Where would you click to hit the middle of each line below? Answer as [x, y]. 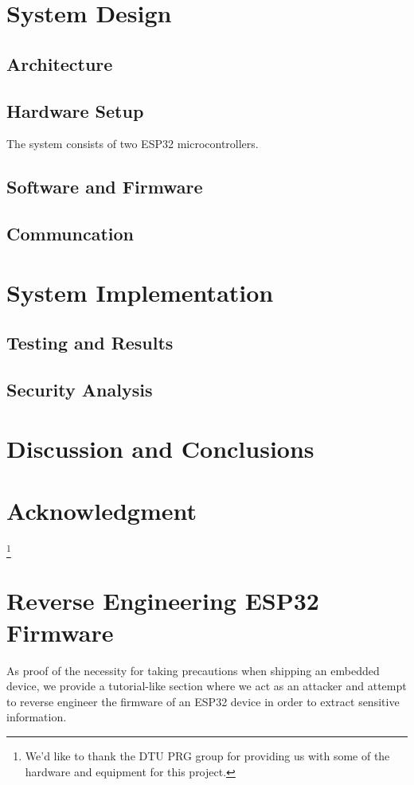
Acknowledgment [102, 511]
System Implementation [140, 292]
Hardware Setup [75, 110]
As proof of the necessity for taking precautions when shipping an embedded [193, 670]
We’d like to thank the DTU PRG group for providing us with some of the [207, 755]
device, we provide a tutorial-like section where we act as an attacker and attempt [207, 686]
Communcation [70, 234]
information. [37, 717]
